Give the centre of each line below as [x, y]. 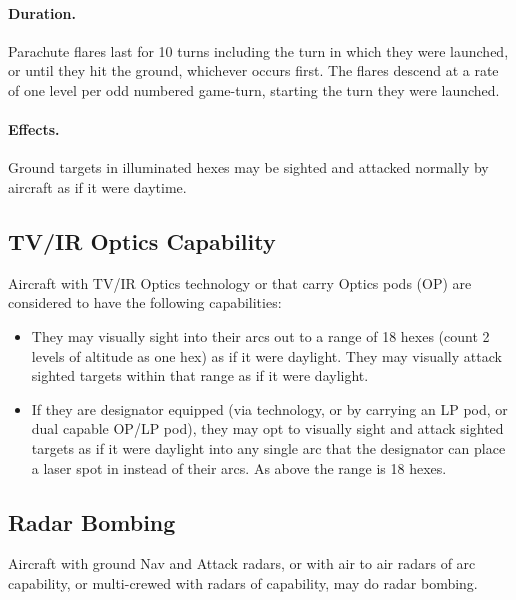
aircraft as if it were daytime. [97, 186]
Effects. [34, 129]
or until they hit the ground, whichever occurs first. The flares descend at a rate [253, 70]
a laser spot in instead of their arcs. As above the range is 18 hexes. [239, 467]
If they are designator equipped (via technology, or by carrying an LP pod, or [269, 408]
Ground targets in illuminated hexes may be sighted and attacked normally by [248, 167]
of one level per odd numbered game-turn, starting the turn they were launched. [254, 89]
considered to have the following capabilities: [145, 302]
